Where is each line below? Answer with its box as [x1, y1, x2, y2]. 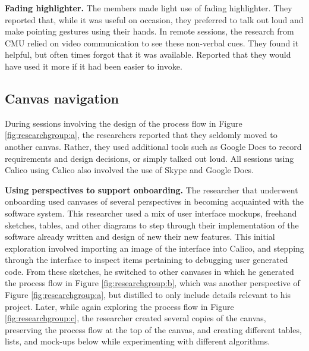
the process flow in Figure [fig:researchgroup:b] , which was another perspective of [5, 277, 300, 289]
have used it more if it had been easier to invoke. [5, 59, 182, 72]
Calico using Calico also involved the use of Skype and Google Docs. [5, 164, 254, 176]
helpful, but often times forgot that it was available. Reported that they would [5, 48, 291, 61]
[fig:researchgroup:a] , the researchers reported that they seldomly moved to [5, 129, 278, 141]
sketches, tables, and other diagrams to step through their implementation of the [5, 218, 299, 231]
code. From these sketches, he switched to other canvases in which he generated [5, 265, 294, 277]
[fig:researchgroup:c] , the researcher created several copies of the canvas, [5, 312, 266, 324]
